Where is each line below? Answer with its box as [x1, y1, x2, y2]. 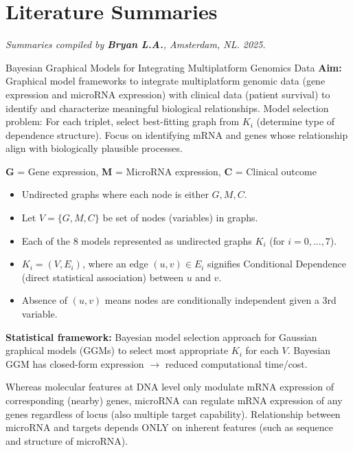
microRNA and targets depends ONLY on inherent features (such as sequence [5, 420, 333, 434]
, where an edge [82, 256, 148, 271]
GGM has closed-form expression [5, 356, 144, 371]
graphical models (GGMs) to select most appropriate [5, 343, 229, 357]
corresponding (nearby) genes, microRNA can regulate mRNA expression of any [5, 393, 343, 407]
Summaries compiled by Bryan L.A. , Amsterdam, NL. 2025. [5, 37, 266, 52]
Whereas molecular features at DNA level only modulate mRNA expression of [5, 379, 334, 394]
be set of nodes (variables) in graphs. [102, 210, 258, 225]
